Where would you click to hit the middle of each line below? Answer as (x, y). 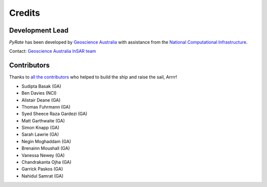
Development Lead (39, 30)
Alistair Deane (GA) (41, 100)
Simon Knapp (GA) (40, 128)
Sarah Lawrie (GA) (40, 134)
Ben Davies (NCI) (39, 93)
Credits (25, 13)
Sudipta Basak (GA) (42, 86)
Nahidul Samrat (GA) (43, 176)
